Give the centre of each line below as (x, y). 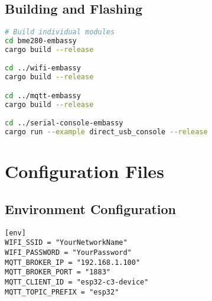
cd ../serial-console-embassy (64, 123)
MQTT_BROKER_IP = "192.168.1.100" (73, 262)
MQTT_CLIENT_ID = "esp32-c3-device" (77, 282)
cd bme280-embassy (41, 41)
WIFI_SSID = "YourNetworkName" (66, 243)
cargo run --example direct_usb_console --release (106, 132)
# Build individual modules (60, 32)
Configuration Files (84, 171)
